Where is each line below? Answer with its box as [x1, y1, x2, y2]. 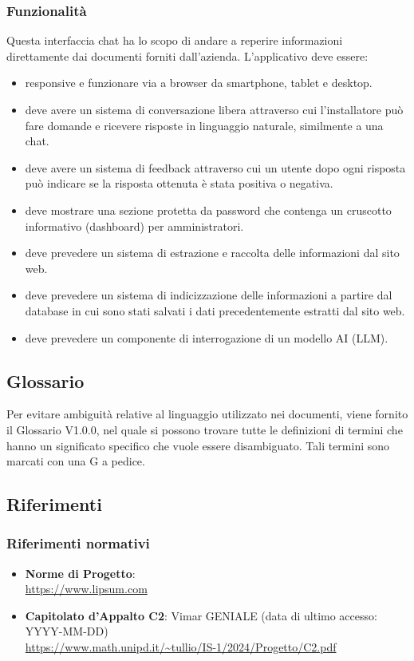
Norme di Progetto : [25, 564, 136, 581]
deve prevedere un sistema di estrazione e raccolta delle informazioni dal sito [25, 244, 400, 261]
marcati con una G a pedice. [6, 453, 145, 469]
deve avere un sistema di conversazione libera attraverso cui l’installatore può [25, 101, 404, 117]
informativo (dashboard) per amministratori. [25, 217, 244, 234]
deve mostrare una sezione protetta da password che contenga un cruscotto [25, 201, 392, 218]
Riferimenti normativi [6, 533, 150, 553]
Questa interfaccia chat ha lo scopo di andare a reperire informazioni [6, 32, 343, 49]
